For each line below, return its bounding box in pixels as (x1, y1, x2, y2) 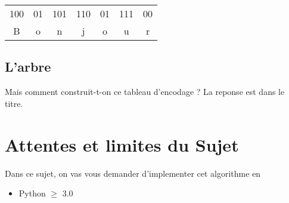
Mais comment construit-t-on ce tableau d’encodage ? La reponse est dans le (5, 85, 285, 98)
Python (18, 187, 46, 199)
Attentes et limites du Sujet (5, 132, 239, 156)
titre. (5, 97, 23, 109)
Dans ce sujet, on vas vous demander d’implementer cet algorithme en (5, 167, 261, 179)
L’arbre (5, 57, 51, 76)
